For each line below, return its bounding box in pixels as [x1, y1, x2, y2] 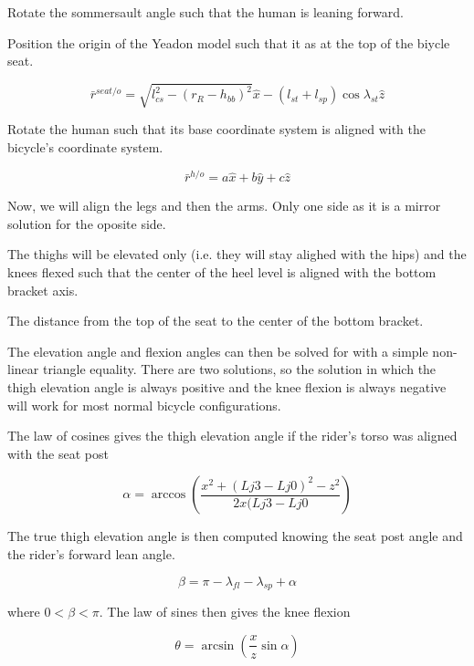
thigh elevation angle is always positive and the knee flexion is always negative [7, 377, 447, 396]
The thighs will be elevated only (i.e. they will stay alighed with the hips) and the [7, 245, 467, 264]
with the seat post [7, 443, 109, 463]
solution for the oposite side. [7, 213, 166, 233]
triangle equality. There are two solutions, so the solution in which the [42, 359, 437, 379]
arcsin [201, 639, 235, 652]
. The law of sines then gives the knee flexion [99, 602, 351, 621]
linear [7, 359, 39, 379]
